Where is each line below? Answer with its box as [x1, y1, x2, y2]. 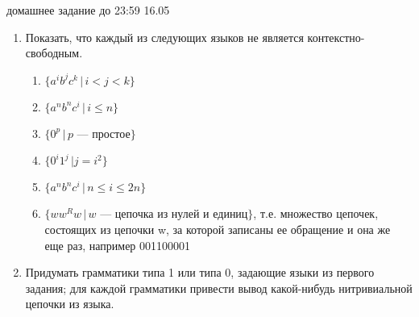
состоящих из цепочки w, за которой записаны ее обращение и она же [44, 220, 391, 237]
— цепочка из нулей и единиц [100, 205, 248, 222]
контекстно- [307, 28, 365, 45]
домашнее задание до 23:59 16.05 [6, 2, 170, 18]
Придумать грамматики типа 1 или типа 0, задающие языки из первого [25, 264, 375, 281]
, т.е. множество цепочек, [253, 205, 379, 222]
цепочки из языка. [25, 295, 114, 312]
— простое [77, 124, 131, 141]
